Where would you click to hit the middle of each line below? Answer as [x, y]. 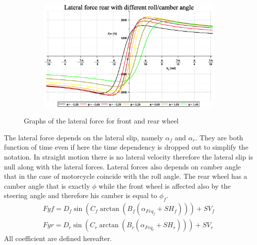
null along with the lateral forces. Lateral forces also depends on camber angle [123, 166]
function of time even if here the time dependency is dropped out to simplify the [126, 147]
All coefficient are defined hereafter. [58, 238]
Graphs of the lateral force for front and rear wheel [101, 121]
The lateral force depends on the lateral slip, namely [84, 137]
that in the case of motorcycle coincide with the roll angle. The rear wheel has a [126, 176]
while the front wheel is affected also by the [165, 185]
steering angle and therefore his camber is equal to [81, 195]
